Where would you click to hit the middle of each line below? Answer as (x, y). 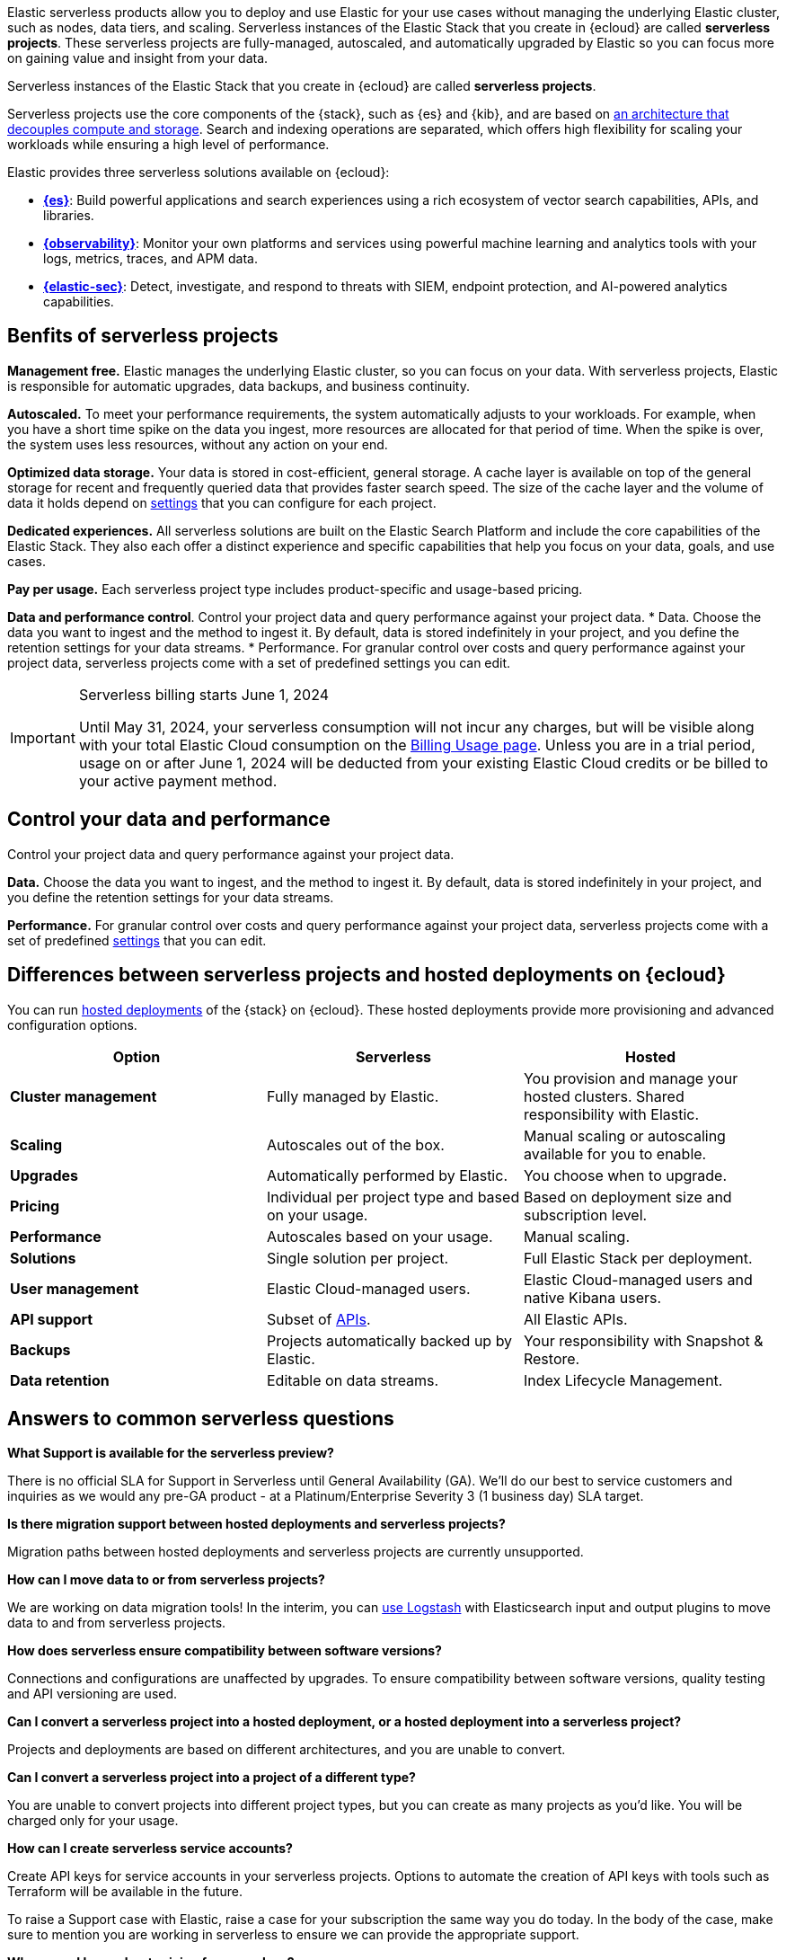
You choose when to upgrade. (625, 1175)
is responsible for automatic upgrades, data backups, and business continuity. (238, 386)
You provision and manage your (631, 1078)
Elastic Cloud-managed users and (638, 1279)
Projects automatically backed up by (389, 1340)
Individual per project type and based (393, 1197)
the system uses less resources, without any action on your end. (198, 444)
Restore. (552, 1358)
